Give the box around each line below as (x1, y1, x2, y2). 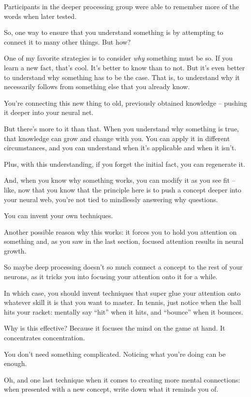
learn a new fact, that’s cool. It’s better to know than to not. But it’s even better (4, 62, 245, 72)
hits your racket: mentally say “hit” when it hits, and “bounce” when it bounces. (4, 306, 243, 317)
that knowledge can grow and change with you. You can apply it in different (4, 133, 230, 143)
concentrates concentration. (4, 333, 85, 343)
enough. (4, 358, 27, 368)
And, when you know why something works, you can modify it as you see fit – (4, 175, 236, 185)
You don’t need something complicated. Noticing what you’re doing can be (4, 349, 226, 359)
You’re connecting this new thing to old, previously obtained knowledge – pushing (4, 97, 247, 108)
